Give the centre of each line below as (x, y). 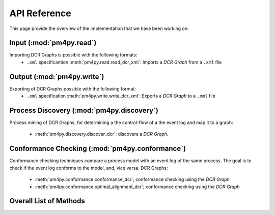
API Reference (40, 13)
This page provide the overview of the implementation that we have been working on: (99, 28)
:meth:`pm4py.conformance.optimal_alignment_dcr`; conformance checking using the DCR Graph (137, 187)
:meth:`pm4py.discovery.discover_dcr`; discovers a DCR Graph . (102, 134)
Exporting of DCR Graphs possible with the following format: (73, 88)
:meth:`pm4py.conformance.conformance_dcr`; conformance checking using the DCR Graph (132, 179)
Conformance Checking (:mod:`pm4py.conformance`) (98, 149)
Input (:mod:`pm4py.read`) (53, 43)
